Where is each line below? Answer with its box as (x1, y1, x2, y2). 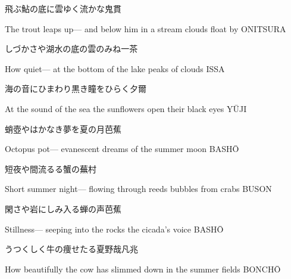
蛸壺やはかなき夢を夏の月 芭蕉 (5, 122, 121, 135)
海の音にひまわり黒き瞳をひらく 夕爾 (5, 82, 146, 95)
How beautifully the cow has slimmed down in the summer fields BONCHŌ (5, 262, 281, 275)
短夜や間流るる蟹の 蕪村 (5, 162, 96, 175)
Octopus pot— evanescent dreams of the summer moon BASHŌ (5, 142, 239, 155)
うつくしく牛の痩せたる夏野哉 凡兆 (5, 243, 138, 255)
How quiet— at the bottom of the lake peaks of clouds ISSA (5, 62, 225, 75)
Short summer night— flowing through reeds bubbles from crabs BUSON (5, 182, 272, 195)
